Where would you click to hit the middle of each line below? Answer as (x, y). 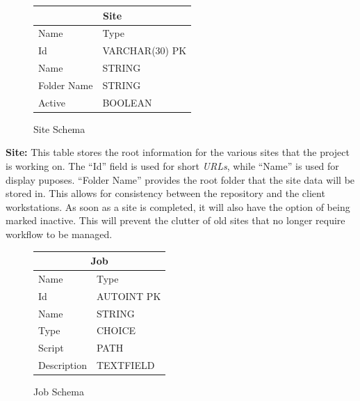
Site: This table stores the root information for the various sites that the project (178, 152)
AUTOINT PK (129, 296)
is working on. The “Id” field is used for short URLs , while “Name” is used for (172, 166)
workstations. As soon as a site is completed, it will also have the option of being (178, 206)
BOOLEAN (127, 102)
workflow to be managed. (59, 234)
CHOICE (116, 330)
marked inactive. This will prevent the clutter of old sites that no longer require (175, 220)
